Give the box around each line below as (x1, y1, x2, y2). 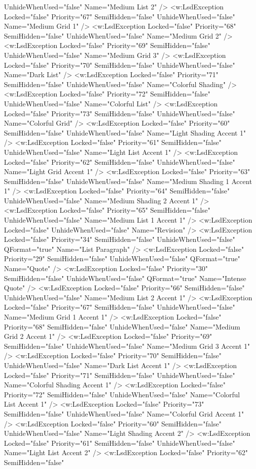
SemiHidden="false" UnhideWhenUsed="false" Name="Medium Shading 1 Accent (4, 176, 252, 186)
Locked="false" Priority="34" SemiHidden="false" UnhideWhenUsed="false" (4, 234, 235, 244)
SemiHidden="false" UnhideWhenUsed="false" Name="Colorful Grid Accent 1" (4, 408, 244, 419)
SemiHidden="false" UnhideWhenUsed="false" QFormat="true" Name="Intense (4, 273, 247, 283)
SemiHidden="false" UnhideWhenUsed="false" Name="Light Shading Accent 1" (4, 127, 246, 138)
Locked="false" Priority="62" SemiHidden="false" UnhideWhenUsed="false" (4, 156, 235, 167)
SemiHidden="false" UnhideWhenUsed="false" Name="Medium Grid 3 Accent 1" (4, 340, 250, 351)
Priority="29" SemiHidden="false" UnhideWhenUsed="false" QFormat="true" (4, 253, 241, 264)
